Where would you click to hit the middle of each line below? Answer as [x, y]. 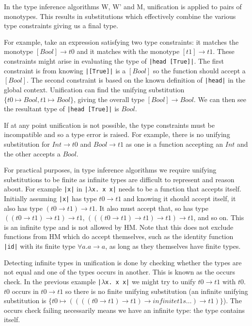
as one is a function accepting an [174, 144]
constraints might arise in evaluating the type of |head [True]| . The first [114, 60]
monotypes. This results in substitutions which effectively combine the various [120, 16]
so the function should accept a [199, 70]
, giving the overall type [109, 99]
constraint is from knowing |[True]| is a [65, 70]
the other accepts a [32, 153]
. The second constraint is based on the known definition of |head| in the [136, 80]
